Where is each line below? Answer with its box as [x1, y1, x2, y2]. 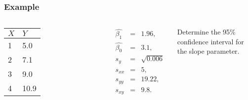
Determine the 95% [177, 27, 236, 37]
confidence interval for [177, 36, 244, 46]
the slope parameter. [177, 46, 240, 56]
